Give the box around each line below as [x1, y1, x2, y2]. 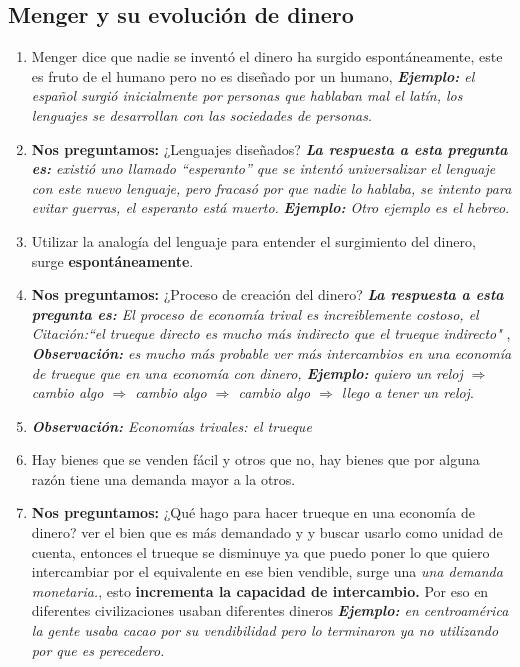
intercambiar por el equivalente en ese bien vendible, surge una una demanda [31, 561, 503, 582]
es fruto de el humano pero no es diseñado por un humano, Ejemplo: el [31, 65, 475, 86]
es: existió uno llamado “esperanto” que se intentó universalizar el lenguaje [31, 158, 496, 179]
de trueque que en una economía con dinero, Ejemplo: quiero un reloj [31, 362, 463, 383]
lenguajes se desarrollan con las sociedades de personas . [31, 104, 372, 125]
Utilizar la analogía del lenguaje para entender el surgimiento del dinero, [31, 230, 476, 251]
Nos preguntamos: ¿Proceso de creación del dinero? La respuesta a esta [31, 284, 504, 305]
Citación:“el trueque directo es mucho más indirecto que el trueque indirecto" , [31, 323, 511, 344]
